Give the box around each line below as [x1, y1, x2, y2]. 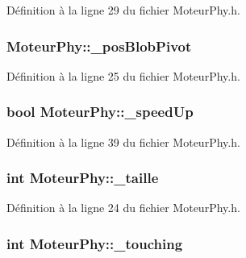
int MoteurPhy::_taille [6, 168, 159, 188]
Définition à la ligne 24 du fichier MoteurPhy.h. [6, 199, 240, 216]
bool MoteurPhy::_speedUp [6, 102, 194, 122]
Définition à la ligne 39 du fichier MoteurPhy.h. [6, 133, 240, 150]
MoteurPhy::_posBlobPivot [6, 35, 192, 56]
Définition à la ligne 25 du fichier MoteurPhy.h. [6, 67, 240, 84]
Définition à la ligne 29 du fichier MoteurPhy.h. [6, 2, 240, 18]
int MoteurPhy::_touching [6, 233, 183, 253]
